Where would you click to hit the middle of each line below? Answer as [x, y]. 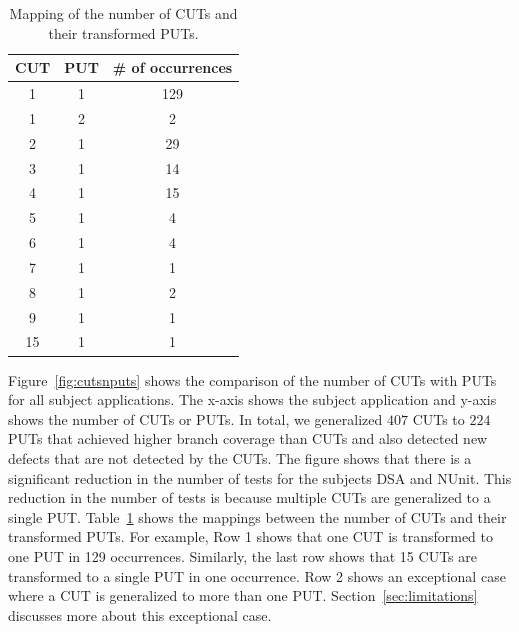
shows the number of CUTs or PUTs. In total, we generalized [195, 418]
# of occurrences [172, 67]
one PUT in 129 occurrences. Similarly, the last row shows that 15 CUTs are [242, 555]
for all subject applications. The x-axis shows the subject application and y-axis [252, 399]
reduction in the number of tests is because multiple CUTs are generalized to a [249, 497]
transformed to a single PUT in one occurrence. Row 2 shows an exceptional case [257, 575]
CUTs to [438, 418]
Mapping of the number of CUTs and [123, 13]
